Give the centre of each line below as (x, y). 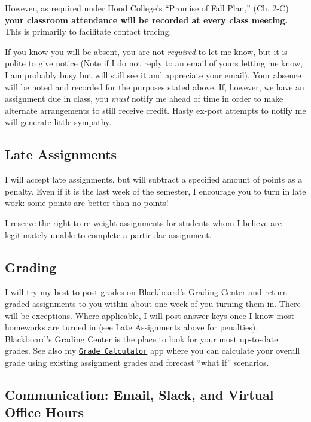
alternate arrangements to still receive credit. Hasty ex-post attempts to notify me (155, 110)
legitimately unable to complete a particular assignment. (108, 234)
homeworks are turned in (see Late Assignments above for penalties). (132, 327)
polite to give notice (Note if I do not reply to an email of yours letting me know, (154, 63)
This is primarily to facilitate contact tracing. (88, 31)
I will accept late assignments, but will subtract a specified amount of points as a (154, 179)
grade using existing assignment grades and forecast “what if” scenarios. (137, 362)
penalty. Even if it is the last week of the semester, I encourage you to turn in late (155, 191)
